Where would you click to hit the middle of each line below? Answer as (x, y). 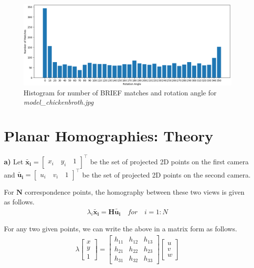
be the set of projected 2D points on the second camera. (166, 174)
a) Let (14, 161)
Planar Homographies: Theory (109, 136)
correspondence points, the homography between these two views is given (135, 192)
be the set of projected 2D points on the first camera (169, 161)
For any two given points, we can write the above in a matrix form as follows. (121, 229)
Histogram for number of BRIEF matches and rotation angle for (120, 92)
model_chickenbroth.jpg (59, 102)
